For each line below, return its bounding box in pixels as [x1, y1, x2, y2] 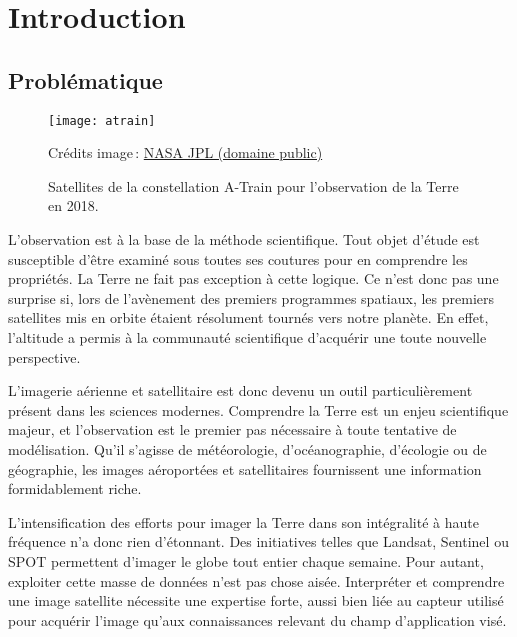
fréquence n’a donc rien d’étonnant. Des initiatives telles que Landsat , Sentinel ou [8, 531, 509, 552]
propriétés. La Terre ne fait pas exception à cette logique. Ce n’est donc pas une [8, 268, 499, 289]
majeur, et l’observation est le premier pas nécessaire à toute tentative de [8, 419, 457, 440]
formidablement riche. [8, 478, 142, 499]
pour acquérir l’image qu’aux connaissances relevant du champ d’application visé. [8, 609, 507, 630]
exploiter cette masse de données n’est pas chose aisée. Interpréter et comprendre [8, 570, 505, 591]
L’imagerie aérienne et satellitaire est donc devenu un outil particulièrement [8, 380, 473, 401]
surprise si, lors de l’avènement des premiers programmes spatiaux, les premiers [8, 287, 495, 308]
